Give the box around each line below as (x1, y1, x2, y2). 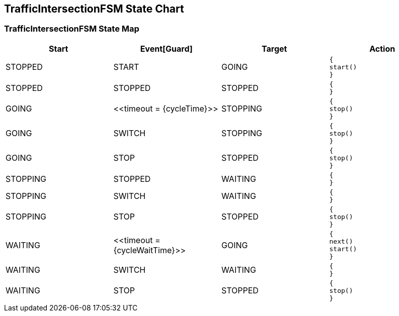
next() (329, 237, 353, 245)
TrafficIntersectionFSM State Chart (4, 3, 184, 15)
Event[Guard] (140, 43, 193, 54)
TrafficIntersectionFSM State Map (4, 24, 139, 34)
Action (369, 43, 395, 54)
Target (262, 43, 287, 54)
